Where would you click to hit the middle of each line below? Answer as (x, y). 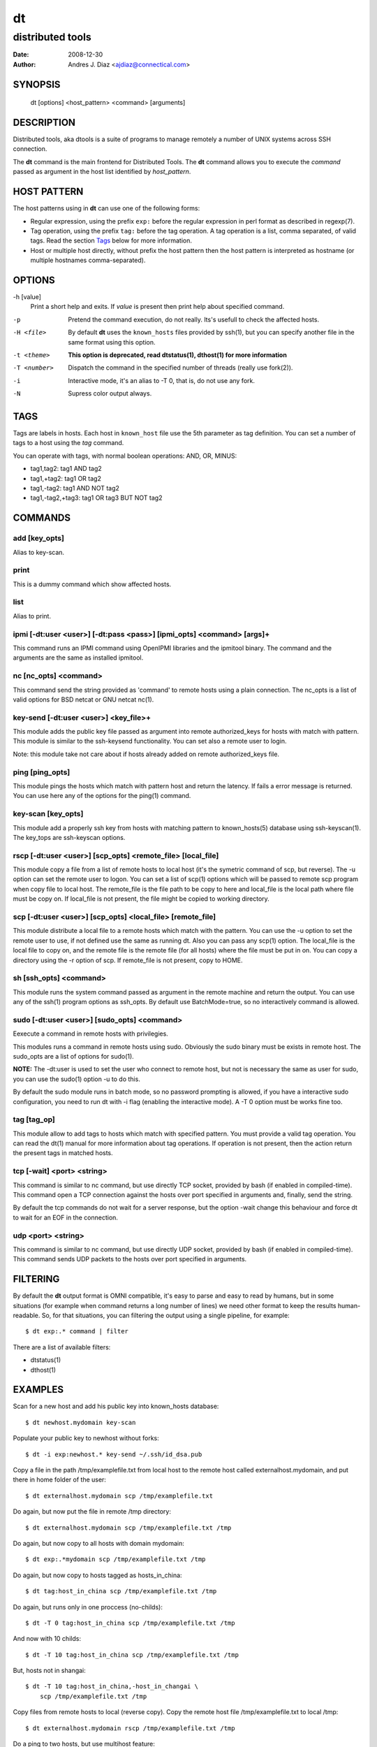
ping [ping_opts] (42, 772)
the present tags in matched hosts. (63, 1153)
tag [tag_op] (34, 1119)
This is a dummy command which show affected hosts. (92, 584)
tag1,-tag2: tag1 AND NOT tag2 (75, 488)
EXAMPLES (38, 1390)
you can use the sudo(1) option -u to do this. (77, 1079)
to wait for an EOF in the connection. (66, 1217)
